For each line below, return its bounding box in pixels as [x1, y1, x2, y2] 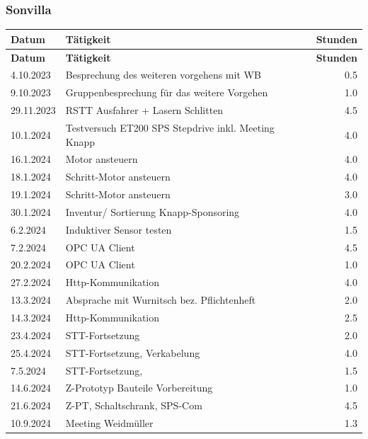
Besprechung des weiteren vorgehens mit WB [65, 67, 261, 82]
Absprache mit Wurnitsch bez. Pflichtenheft [65, 292, 256, 307]
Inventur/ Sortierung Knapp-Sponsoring [65, 204, 240, 219]
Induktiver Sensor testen [65, 222, 172, 236]
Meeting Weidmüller [65, 416, 154, 431]
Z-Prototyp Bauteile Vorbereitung [65, 380, 213, 395]
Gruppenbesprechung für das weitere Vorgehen [65, 85, 268, 100]
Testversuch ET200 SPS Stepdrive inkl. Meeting [65, 120, 275, 135]
